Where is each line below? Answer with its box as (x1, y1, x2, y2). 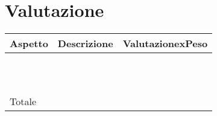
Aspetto (10, 36, 48, 51)
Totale (10, 94, 37, 109)
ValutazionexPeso (122, 36, 208, 51)
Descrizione (57, 36, 113, 51)
